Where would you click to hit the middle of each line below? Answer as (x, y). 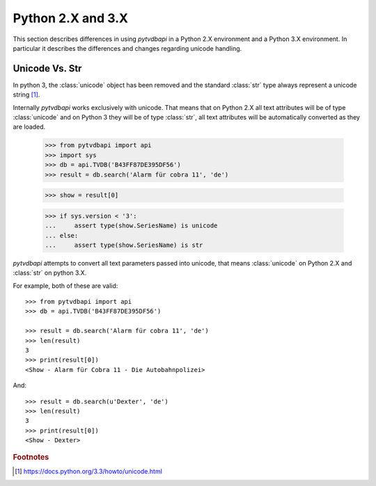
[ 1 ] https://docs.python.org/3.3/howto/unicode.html (89, 471)
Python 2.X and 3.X (71, 18)
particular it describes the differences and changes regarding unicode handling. (127, 48)
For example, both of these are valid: (65, 286)
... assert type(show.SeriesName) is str (124, 245)
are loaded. (29, 127)
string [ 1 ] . (26, 95)
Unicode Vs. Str (47, 68)
